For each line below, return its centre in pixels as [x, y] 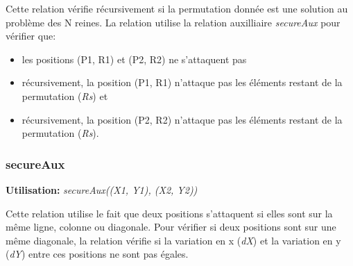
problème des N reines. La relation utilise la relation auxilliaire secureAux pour [173, 22]
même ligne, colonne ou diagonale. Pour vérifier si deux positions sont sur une [171, 227]
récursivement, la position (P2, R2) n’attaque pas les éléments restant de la [182, 119]
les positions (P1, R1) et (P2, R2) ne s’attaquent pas [134, 59]
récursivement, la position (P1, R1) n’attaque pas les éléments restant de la [182, 82]
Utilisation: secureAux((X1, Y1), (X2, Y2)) [102, 189]
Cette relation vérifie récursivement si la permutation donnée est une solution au [177, 8]
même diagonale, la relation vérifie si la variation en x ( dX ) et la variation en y [173, 240]
